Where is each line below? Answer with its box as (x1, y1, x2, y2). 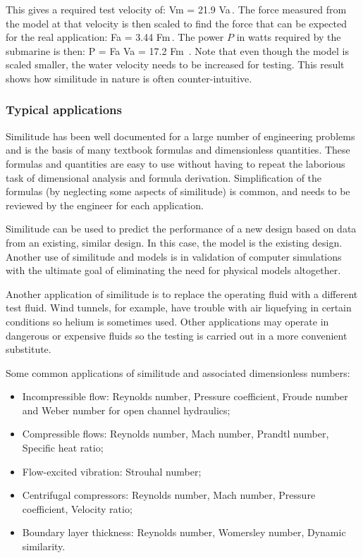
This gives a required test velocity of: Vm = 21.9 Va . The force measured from (6, 2, 347, 16)
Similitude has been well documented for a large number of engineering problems (6, 128, 355, 143)
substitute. (6, 342, 51, 356)
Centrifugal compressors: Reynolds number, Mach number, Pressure (22, 488, 316, 502)
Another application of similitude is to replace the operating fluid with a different (6, 286, 358, 301)
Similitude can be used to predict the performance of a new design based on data (6, 221, 357, 236)
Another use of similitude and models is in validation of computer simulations (6, 249, 342, 263)
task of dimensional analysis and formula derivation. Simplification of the (6, 170, 322, 185)
